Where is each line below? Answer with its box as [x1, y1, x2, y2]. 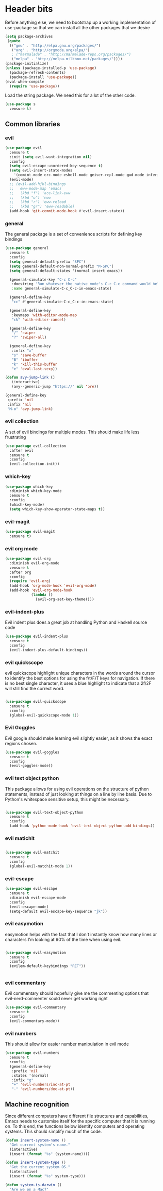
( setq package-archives [5, 34, 53, 39]
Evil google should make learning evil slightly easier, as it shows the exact [5, 735, 153, 741]
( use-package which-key [5, 484, 53, 489]
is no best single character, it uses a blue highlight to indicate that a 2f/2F [5, 680, 152, 686]
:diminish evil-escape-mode [9, 895, 66, 900]
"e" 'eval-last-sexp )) [11, 366, 57, 371]
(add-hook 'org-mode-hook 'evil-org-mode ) [9, 583, 97, 588]
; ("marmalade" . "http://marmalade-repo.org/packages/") [11, 52, 131, 57]
